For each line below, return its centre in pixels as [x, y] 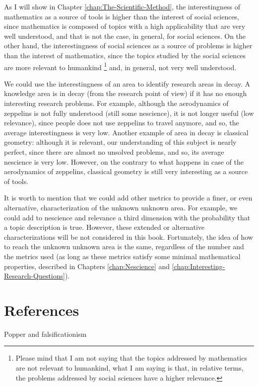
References [42, 310]
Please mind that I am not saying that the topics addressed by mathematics [131, 358]
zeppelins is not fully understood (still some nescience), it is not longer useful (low [129, 113]
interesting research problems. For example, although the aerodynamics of [116, 103]
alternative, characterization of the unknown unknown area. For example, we [121, 207]
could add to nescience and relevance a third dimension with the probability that [127, 217]
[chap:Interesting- [198, 266]
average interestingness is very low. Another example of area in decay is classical [126, 132]
